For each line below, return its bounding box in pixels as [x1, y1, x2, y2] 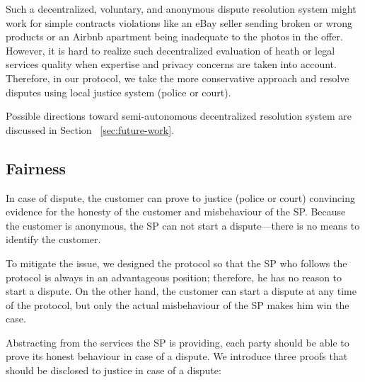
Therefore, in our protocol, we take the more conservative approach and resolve [6, 70, 349, 85]
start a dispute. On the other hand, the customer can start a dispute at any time [6, 283, 357, 298]
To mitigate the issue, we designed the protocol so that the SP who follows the [6, 255, 347, 270]
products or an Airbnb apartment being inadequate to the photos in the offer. [6, 29, 343, 44]
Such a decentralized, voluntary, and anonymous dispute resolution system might [6, 1, 357, 16]
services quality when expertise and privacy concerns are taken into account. [6, 57, 337, 72]
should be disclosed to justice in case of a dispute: [6, 363, 221, 378]
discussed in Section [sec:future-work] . [6, 122, 175, 137]
